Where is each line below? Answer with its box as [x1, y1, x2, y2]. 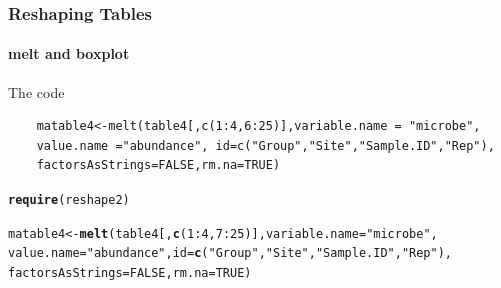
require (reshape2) [8, 193, 130, 208]
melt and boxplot [8, 43, 130, 64]
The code [8, 81, 65, 102]
